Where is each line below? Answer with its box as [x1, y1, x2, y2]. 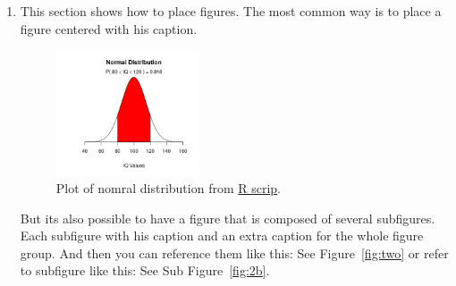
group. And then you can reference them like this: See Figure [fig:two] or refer [20, 243, 449, 262]
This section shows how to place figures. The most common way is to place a [20, 2, 442, 20]
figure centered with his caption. [20, 19, 198, 38]
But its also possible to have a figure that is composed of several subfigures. [20, 208, 435, 227]
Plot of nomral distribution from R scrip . [55, 178, 282, 197]
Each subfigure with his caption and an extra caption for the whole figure [20, 226, 424, 245]
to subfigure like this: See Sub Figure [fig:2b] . [20, 261, 270, 280]
